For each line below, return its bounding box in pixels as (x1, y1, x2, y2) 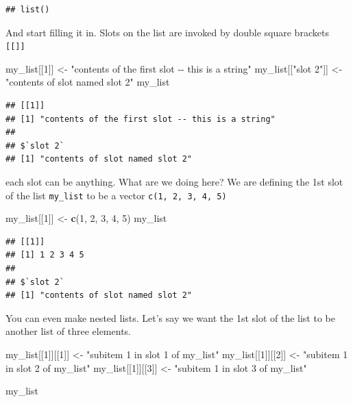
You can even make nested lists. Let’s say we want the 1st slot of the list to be (5, 310, 335, 325)
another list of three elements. (5, 324, 131, 338)
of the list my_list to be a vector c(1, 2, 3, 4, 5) (5, 188, 227, 202)
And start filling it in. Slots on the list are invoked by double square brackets (5, 25, 329, 39)
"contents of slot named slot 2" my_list (5, 75, 170, 89)
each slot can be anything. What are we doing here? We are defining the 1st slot (5, 175, 343, 188)
